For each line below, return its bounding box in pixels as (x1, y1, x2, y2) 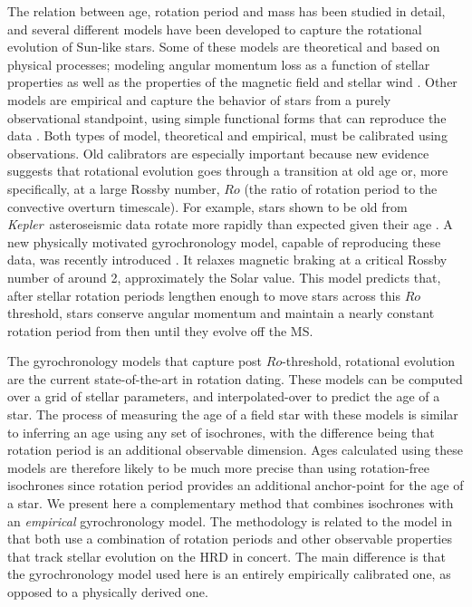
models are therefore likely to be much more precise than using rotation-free (7, 458, 429, 477)
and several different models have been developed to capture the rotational (7, 19, 422, 38)
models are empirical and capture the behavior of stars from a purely (7, 90, 391, 109)
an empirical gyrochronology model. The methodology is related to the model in (7, 511, 453, 530)
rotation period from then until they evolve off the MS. (7, 321, 313, 340)
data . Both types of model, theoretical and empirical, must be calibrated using (7, 126, 448, 145)
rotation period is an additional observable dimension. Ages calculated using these (7, 440, 464, 459)
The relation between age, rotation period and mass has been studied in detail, (7, 2, 446, 20)
